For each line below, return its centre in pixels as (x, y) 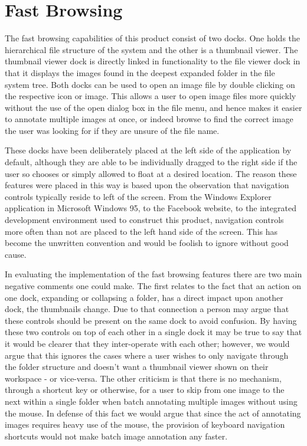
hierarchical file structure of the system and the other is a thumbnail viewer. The (151, 49)
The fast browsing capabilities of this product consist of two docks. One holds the (153, 38)
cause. (16, 254)
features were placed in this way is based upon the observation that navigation (147, 185)
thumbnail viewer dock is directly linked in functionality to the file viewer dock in (153, 61)
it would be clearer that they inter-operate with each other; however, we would (147, 343)
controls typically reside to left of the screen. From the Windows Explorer (138, 196)
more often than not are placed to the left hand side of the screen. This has (141, 231)
